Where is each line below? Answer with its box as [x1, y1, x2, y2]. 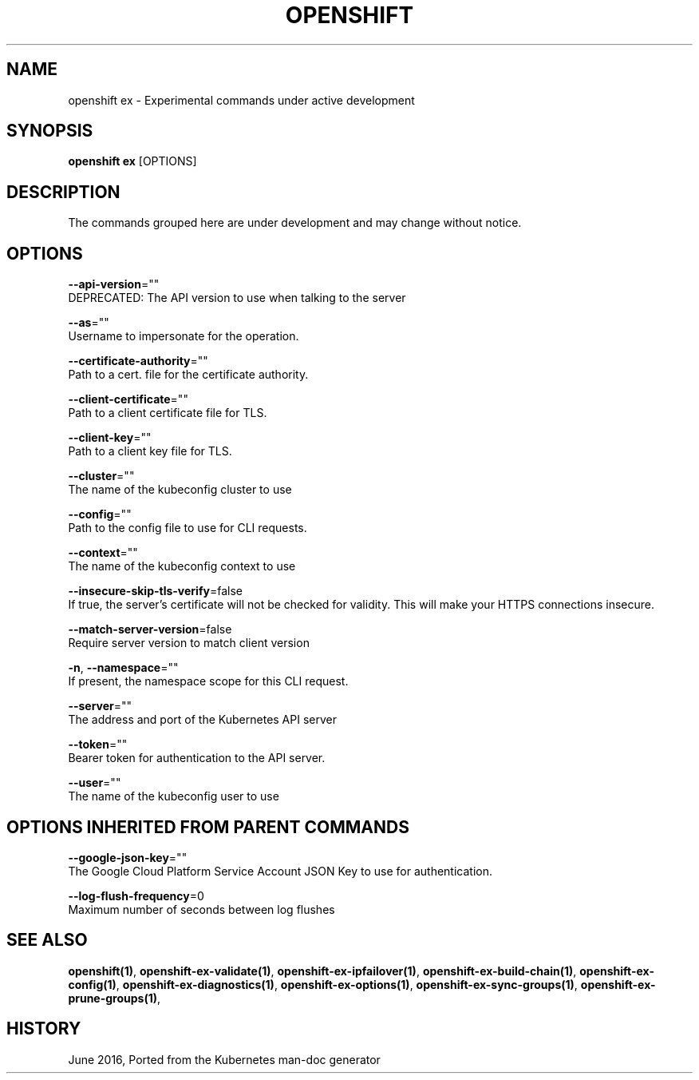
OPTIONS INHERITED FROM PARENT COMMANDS [6, 816, 409, 837]
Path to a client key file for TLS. [68, 444, 232, 459]
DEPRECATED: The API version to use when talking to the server [68, 291, 406, 305]
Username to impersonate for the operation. [68, 329, 299, 343]
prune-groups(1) [68, 991, 158, 1005]
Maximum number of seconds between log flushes [68, 902, 335, 916]
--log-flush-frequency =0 [68, 888, 204, 903]
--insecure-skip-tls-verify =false [68, 584, 243, 598]
